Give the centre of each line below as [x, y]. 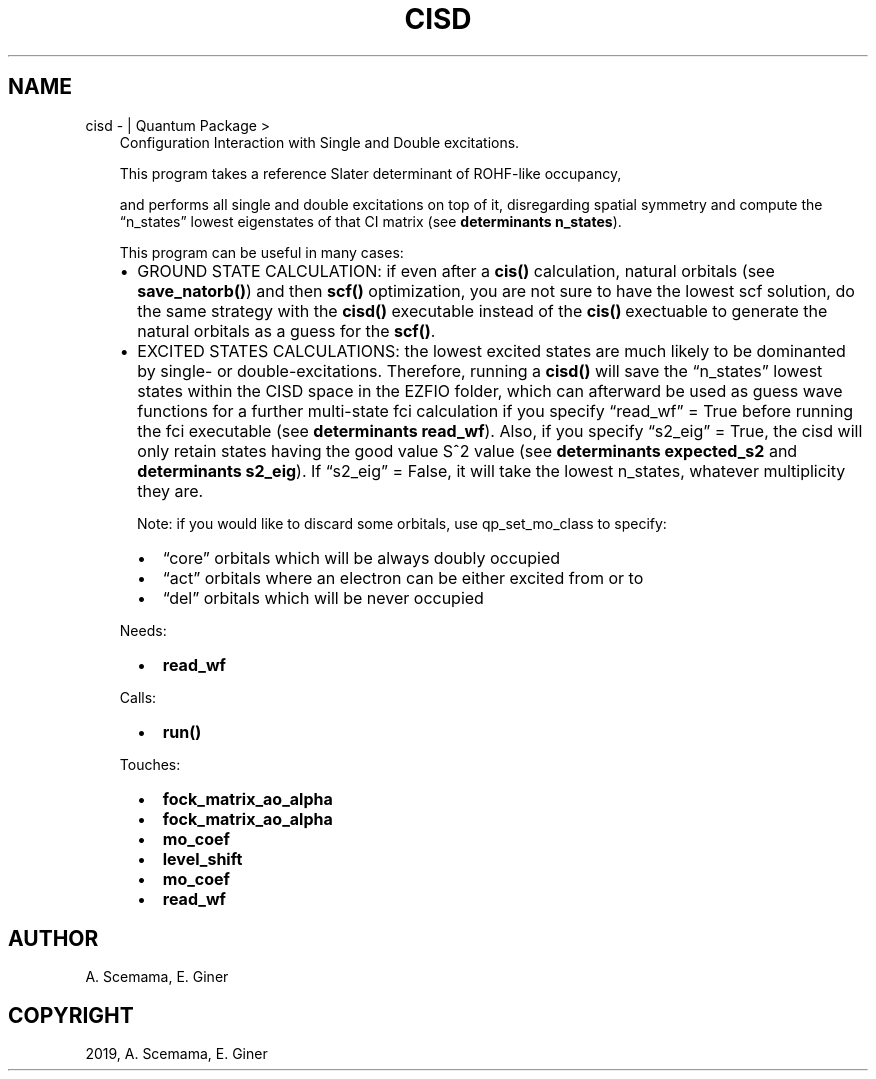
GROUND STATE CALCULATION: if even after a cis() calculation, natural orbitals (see [456, 270]
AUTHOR [53, 939]
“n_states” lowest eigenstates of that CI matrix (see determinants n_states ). [370, 221]
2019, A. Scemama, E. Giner [176, 1054]
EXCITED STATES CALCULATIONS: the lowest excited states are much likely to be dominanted [491, 350]
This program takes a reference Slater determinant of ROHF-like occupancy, [370, 173]
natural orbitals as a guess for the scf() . [286, 330]
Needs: [143, 630]
